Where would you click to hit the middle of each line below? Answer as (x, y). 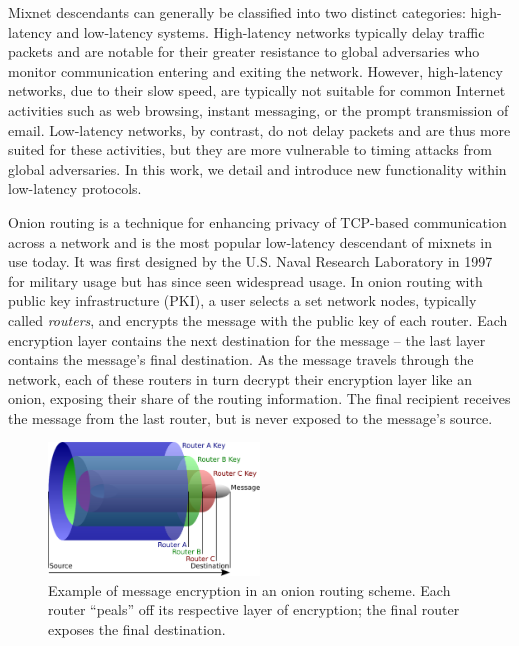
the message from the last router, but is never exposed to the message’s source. (250, 417)
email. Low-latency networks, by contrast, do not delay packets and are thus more (259, 129)
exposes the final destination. (137, 628)
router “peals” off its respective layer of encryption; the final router (254, 609)
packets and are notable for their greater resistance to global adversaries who (244, 51)
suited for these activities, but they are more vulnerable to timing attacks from (250, 149)
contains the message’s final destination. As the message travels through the (241, 359)
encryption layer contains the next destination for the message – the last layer (247, 339)
